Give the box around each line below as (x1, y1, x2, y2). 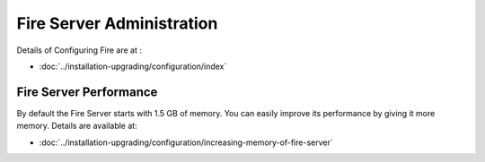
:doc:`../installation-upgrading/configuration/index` (39, 61, 227, 72)
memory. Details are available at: (16, 121, 138, 132)
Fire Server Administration (16, 13, 218, 33)
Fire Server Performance (16, 84, 158, 99)
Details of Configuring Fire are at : (16, 45, 143, 55)
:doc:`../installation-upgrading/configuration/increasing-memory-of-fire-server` (39, 137, 333, 148)
